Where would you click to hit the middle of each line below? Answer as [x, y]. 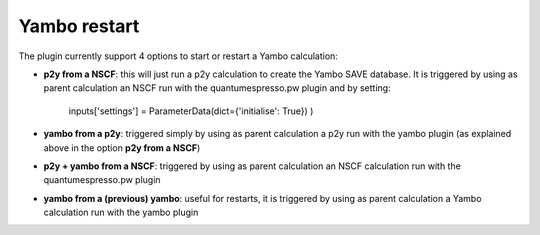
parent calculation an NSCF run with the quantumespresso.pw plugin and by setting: [217, 88]
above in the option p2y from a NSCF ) [122, 147]
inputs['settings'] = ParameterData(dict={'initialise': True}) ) [191, 111]
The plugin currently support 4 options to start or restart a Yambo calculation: [178, 56]
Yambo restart [79, 26]
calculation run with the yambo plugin [121, 212]
